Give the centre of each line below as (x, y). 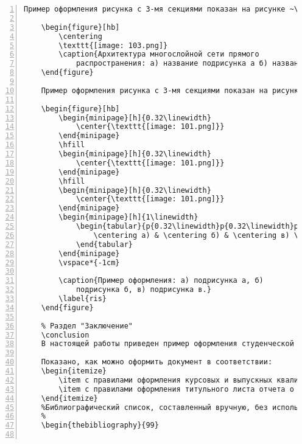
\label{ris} (83, 299)
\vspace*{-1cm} (89, 262)
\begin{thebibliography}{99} (100, 425)
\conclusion (65, 335)
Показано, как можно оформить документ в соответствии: (157, 362)
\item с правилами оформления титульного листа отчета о (176, 389)
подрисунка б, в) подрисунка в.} (143, 290)
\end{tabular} (104, 244)
